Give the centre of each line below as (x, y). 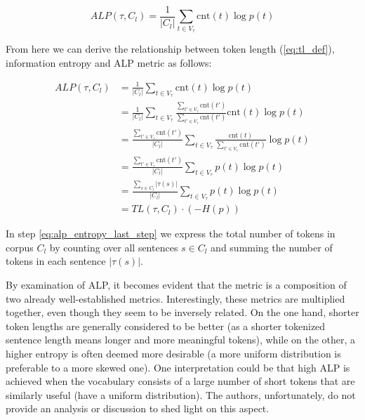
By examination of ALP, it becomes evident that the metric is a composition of (176, 285)
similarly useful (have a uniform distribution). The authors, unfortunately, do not (181, 394)
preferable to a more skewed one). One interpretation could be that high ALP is (178, 367)
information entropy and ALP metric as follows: (109, 62)
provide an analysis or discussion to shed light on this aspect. (138, 408)
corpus (20, 247)
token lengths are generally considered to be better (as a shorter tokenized (166, 326)
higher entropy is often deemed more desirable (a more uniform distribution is (173, 354)
